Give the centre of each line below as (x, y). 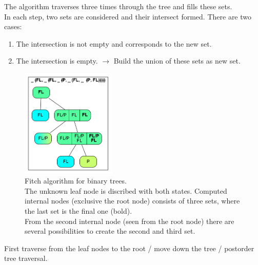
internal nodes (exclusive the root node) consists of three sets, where (132, 201)
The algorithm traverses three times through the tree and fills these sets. (118, 6)
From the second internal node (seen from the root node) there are (130, 221)
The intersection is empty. (57, 61)
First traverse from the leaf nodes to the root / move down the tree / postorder (129, 248)
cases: (13, 26)
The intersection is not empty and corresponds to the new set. (114, 43)
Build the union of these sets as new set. (177, 61)
